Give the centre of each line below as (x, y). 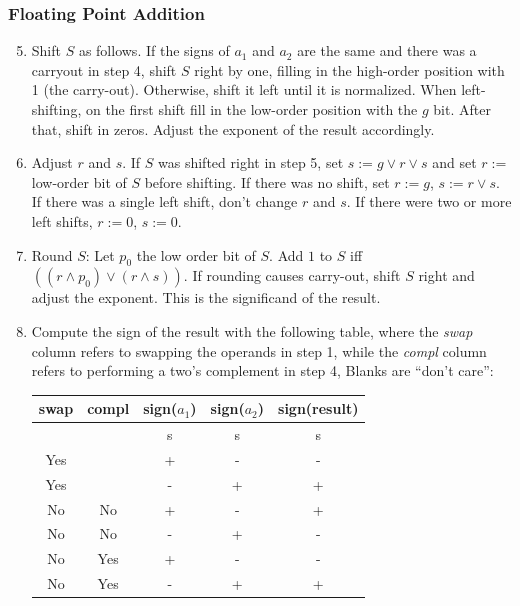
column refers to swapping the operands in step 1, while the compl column (259, 350)
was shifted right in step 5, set (251, 162)
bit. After (462, 109)
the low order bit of (196, 254)
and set (454, 162)
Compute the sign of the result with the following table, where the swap (252, 330)
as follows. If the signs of (154, 50)
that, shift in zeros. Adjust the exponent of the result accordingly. (233, 128)
